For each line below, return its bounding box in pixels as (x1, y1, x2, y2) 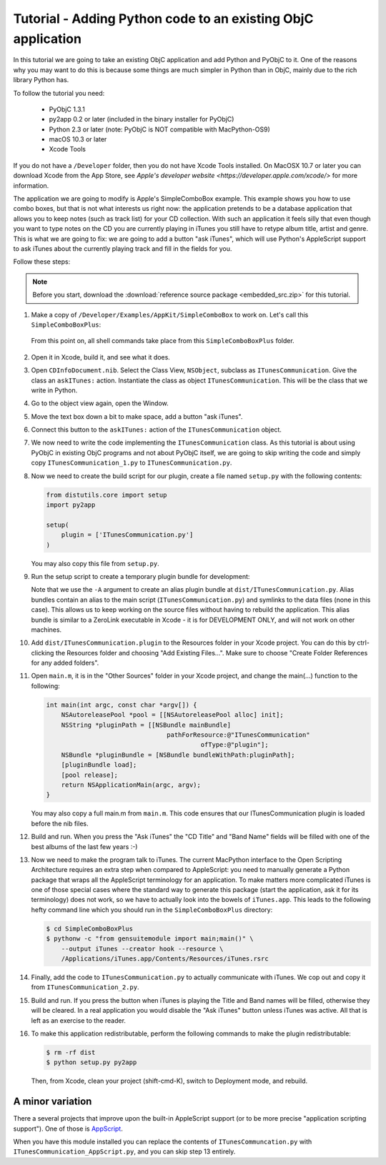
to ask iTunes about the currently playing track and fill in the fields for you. (13, 244, 232, 253)
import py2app (46, 501, 96, 509)
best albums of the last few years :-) (31, 842, 138, 851)
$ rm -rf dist (46, 1048, 96, 1056)
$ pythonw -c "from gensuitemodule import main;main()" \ (46, 935, 254, 943)
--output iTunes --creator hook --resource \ (61, 944, 224, 953)
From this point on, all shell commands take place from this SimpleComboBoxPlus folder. (31, 337, 295, 345)
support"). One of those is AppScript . (13, 1124, 123, 1133)
